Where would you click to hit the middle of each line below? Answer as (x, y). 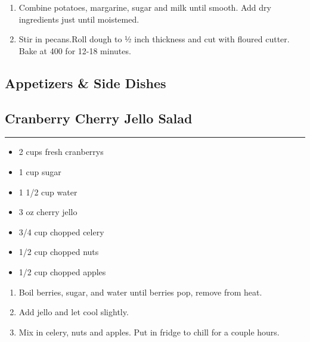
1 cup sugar (40, 171)
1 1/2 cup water (48, 192)
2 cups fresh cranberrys (61, 152)
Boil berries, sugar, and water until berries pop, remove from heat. (140, 292)
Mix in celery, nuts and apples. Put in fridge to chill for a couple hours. (149, 332)
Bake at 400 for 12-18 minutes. (75, 50)
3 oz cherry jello (48, 212)
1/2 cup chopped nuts (59, 252)
